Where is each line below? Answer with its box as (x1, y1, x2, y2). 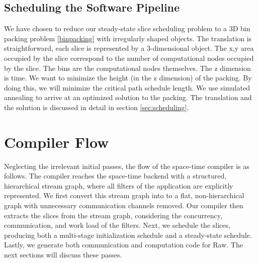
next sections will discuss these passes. (4, 249, 122, 260)
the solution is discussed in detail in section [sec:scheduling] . (4, 102, 189, 112)
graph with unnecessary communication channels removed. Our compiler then (4, 200, 243, 211)
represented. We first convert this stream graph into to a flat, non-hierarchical (4, 190, 244, 201)
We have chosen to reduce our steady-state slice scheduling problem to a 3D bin (4, 23, 250, 34)
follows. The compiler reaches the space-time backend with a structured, (4, 170, 227, 181)
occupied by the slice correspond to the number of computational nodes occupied (4, 52, 254, 63)
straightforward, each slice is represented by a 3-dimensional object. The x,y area (4, 43, 254, 53)
